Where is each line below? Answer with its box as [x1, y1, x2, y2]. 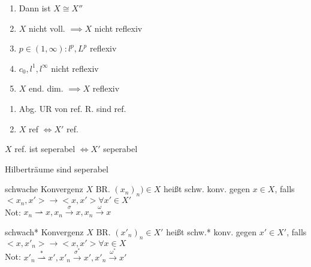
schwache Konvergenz [5, 183, 83, 195]
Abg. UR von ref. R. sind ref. [19, 102, 126, 114]
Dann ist [19, 2, 51, 14]
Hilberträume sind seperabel [5, 162, 108, 175]
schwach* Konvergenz [5, 225, 84, 238]
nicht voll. [29, 22, 65, 34]
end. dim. [29, 82, 64, 95]
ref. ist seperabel [14, 142, 76, 155]
